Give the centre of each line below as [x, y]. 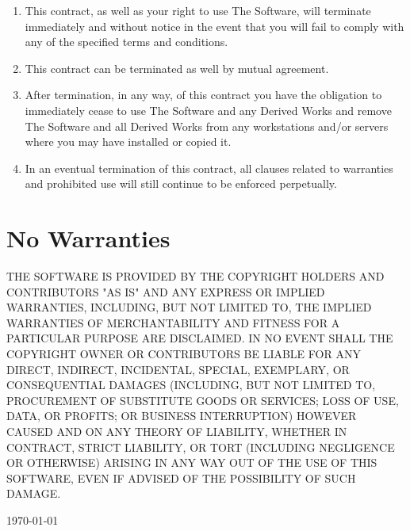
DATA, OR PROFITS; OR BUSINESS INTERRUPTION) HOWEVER [182, 416]
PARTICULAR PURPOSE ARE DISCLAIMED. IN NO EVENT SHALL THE [200, 338]
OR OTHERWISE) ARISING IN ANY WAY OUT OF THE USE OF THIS [192, 462]
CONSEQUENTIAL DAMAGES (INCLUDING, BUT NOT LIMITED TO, [191, 385]
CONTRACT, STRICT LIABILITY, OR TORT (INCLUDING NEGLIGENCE [201, 447]
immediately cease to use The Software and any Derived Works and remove [208, 110]
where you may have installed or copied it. [128, 141]
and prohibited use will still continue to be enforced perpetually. [181, 183]
